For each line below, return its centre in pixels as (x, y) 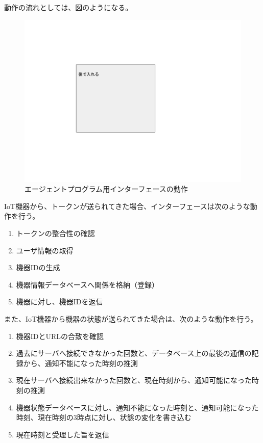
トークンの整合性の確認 (55, 233)
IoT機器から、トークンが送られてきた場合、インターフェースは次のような (127, 206)
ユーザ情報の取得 (45, 250)
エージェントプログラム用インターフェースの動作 (106, 189)
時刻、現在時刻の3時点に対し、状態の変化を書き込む (104, 417)
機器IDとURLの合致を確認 (60, 336)
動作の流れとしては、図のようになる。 (68, 7)
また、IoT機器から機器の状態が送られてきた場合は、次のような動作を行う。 (131, 318)
